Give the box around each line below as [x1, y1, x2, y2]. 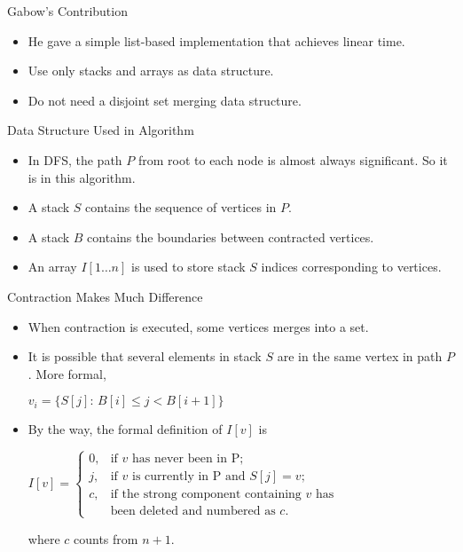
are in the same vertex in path [277, 347, 443, 366]
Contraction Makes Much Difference [7, 287, 203, 305]
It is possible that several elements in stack [27, 347, 262, 366]
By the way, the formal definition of [27, 420, 223, 438]
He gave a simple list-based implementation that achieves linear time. [27, 31, 405, 50]
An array [27, 257, 77, 276]
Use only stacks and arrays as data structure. [27, 61, 274, 80]
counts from [74, 529, 138, 548]
